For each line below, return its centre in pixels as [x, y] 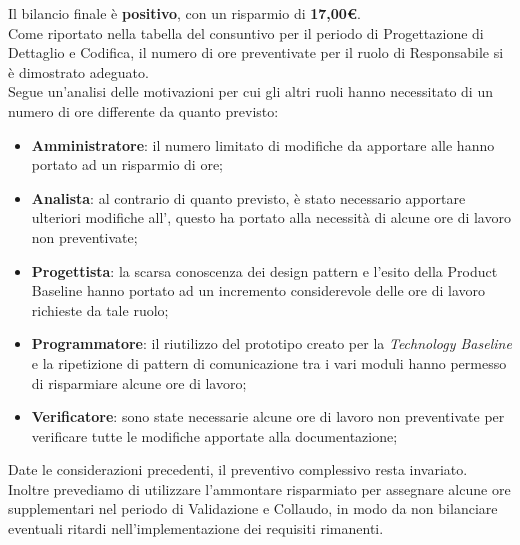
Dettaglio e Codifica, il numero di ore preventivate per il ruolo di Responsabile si [256, 52]
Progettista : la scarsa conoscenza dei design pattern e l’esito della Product [264, 270]
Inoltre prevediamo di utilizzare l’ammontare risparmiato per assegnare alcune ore [259, 488]
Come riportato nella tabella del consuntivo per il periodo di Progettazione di [246, 32]
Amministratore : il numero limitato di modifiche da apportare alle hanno [263, 144]
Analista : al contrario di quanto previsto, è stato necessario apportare [248, 197]
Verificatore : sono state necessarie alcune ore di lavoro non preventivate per [268, 416]
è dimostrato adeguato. [78, 71]
